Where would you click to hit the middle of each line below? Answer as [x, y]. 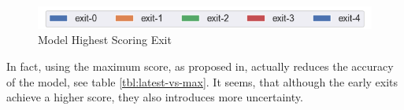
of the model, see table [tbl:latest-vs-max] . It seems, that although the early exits [202, 81]
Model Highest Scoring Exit [105, 40]
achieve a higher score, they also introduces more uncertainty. [155, 97]
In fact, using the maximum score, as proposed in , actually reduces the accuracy [200, 66]
